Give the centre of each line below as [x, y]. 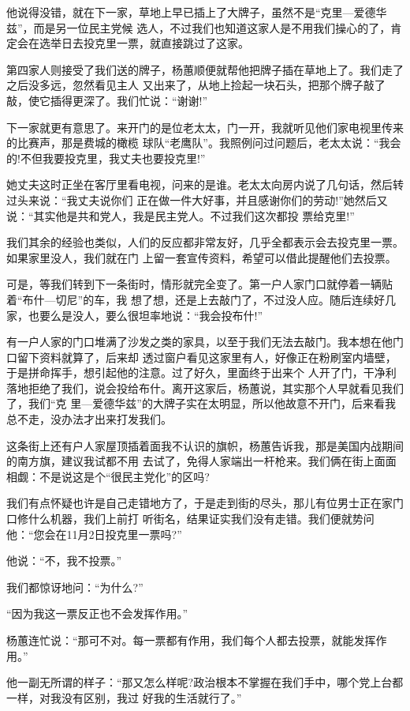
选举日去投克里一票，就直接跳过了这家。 [144, 43]
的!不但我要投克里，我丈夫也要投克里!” [106, 158]
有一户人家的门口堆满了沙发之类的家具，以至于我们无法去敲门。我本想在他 [199, 342]
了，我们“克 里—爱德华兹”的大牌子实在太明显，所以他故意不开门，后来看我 [201, 403]
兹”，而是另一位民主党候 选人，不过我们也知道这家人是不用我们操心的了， [199, 27]
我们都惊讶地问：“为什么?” [75, 587]
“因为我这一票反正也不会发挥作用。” [97, 613]
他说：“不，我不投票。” [64, 561]
